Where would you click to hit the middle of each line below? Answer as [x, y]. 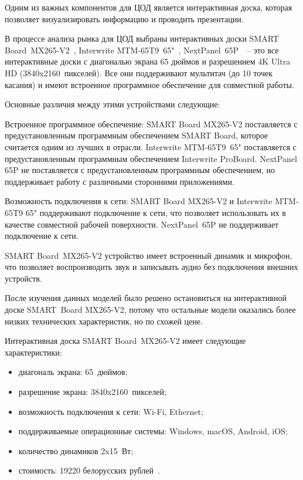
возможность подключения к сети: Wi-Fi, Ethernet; [111, 411]
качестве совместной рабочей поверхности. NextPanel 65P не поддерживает [142, 224]
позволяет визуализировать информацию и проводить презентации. [124, 18]
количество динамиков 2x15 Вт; [76, 450]
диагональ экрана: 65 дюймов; [73, 372]
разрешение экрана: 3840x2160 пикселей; [92, 392]
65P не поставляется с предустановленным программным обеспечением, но [140, 170]
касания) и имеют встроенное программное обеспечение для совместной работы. [149, 84]
